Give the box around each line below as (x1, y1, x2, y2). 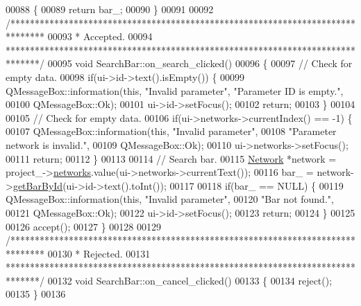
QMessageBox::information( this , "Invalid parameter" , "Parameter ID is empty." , (6, 83, 344, 98)
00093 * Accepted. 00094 (47, 29, 153, 44)
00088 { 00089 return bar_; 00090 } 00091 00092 (6, 2, 214, 16)
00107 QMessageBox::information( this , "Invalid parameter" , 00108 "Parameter (6, 124, 337, 138)
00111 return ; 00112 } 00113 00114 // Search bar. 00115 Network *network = (6, 151, 337, 165)
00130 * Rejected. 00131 (47, 246, 151, 260)
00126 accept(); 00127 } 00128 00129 (6, 219, 161, 233)
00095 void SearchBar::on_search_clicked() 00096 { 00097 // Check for (47, 56, 353, 71)
